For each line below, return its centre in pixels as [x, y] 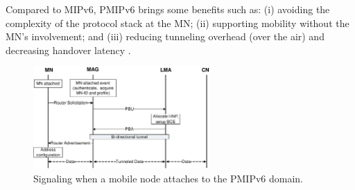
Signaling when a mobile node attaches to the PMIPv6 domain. [168, 178]
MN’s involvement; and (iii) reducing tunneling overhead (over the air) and [165, 36]
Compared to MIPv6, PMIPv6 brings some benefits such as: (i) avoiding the [168, 9]
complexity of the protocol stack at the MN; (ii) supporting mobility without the [177, 23]
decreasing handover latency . [68, 50]
